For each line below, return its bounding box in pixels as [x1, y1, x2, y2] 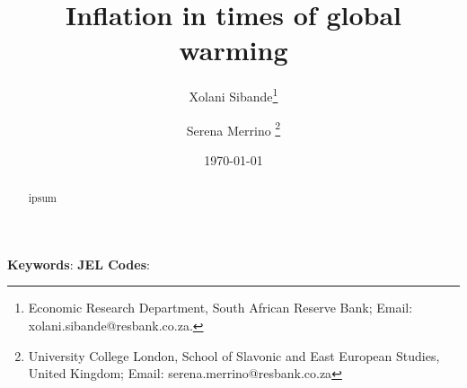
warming [179, 31, 288, 68]
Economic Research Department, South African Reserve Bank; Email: [28, 298, 413, 317]
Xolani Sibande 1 [189, 84, 278, 105]
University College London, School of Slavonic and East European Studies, [28, 346, 440, 365]
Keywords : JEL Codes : [7, 254, 150, 273]
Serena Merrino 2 [186, 118, 281, 139]
